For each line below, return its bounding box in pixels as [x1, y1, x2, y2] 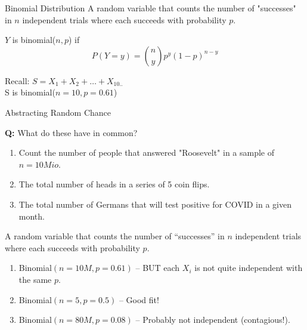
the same [18, 273, 52, 285]
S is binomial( [5, 86, 55, 98]
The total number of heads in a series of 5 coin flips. [18, 178, 210, 190]
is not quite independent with [194, 261, 303, 274]
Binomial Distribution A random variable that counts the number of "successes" [5, 2, 296, 14]
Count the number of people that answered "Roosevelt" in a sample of [18, 146, 275, 159]
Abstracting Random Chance [5, 106, 111, 118]
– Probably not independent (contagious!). [135, 313, 290, 326]
